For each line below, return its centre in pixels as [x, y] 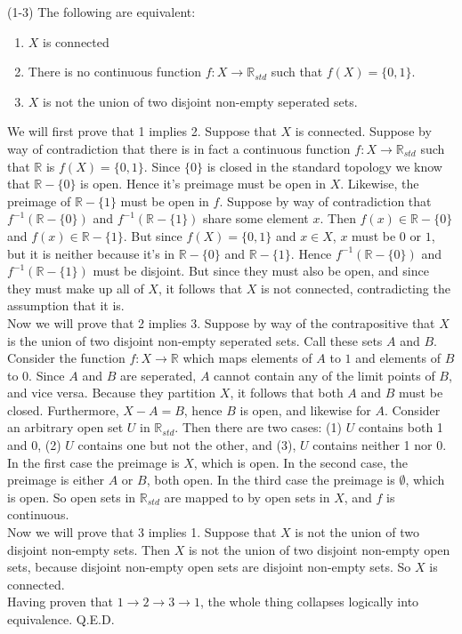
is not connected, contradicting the [356, 288]
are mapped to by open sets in [247, 497]
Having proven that [61, 602]
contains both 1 [401, 427]
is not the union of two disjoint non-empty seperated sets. [200, 101]
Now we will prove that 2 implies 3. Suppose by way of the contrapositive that [221, 322]
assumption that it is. [66, 305]
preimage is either [56, 480]
